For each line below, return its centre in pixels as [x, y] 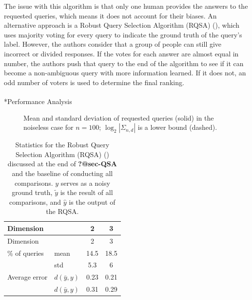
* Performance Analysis [38, 101]
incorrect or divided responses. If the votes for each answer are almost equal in [121, 53]
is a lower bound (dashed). [177, 127]
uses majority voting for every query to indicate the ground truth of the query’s [123, 34]
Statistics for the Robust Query [62, 145]
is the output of [92, 202]
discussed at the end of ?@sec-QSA [62, 164]
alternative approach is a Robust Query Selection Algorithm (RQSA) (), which [122, 25]
